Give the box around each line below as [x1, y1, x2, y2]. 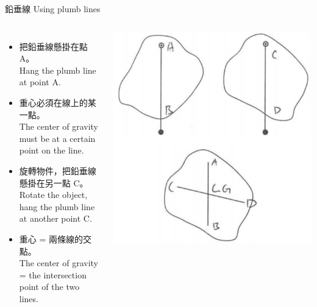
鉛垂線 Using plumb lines [5, 2, 101, 15]
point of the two [19, 280, 80, 293]
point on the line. [19, 144, 84, 157]
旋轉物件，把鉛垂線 [19, 164, 96, 177]
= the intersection [19, 268, 87, 281]
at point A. [19, 76, 61, 88]
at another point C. [19, 212, 92, 225]
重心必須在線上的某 [19, 96, 96, 108]
